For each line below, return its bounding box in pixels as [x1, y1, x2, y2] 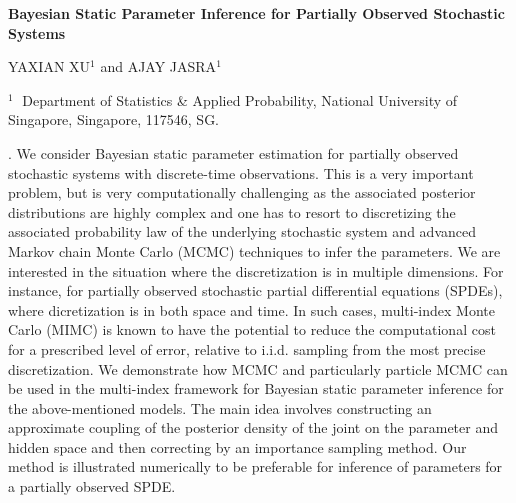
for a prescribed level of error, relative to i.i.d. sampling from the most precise [8, 338, 486, 359]
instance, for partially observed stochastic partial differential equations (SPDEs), [8, 280, 503, 301]
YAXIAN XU [8, 56, 91, 77]
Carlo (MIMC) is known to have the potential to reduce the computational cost [8, 319, 496, 340]
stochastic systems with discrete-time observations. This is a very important [8, 162, 474, 183]
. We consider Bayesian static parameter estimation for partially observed [8, 142, 459, 163]
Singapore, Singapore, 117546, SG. [8, 109, 220, 130]
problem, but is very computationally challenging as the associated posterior [8, 182, 476, 203]
